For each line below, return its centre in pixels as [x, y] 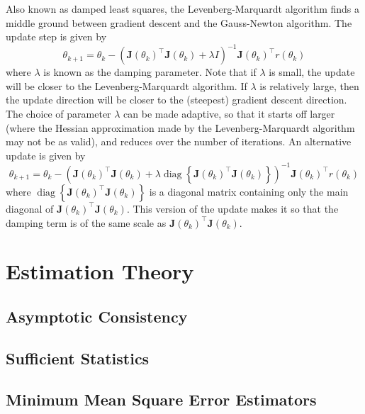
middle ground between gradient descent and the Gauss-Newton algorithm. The [179, 22]
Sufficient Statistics [78, 358]
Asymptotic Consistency [97, 316]
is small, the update [312, 72]
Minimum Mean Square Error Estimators [161, 399]
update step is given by [56, 37]
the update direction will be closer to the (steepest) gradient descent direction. [176, 100]
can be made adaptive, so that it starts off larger [229, 114]
